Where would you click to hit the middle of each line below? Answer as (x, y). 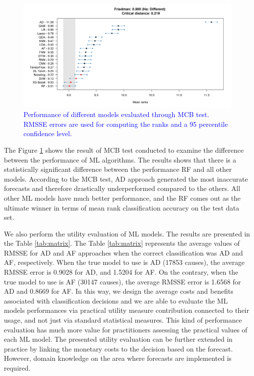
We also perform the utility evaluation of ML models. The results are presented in (127, 233)
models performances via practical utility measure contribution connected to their (127, 310)
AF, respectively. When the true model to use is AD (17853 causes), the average (124, 262)
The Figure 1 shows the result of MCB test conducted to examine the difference (124, 150)
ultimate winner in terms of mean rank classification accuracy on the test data (122, 207)
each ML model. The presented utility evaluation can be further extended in (118, 339)
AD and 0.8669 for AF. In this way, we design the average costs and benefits (119, 291)
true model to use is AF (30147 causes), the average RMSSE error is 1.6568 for (123, 281)
